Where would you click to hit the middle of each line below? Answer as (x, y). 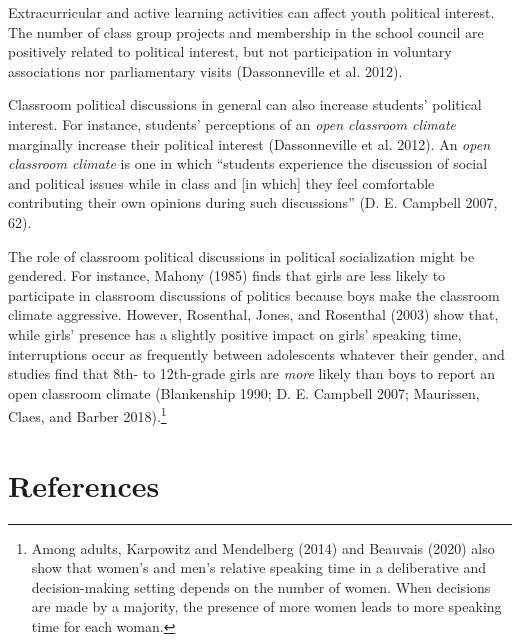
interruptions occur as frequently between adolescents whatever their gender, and (256, 353)
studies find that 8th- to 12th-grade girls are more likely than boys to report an (251, 373)
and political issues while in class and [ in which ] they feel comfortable (221, 182)
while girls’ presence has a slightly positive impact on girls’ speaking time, (235, 333)
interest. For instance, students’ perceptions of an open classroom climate (232, 123)
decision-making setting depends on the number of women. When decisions (261, 586)
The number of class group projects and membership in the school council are (246, 31)
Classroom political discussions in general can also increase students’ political (245, 104)
